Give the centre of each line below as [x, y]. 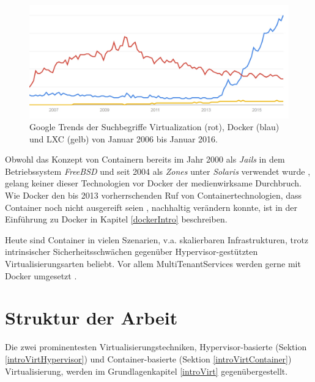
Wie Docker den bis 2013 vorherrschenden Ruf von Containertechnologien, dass [154, 195]
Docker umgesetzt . [41, 275]
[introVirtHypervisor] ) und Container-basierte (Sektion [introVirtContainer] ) [148, 358]
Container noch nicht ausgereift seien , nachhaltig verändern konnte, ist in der [151, 207]
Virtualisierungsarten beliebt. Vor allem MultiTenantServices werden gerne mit [153, 264]
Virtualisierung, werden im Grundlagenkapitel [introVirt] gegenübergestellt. [146, 371]
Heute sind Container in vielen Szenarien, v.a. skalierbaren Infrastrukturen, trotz [157, 239]
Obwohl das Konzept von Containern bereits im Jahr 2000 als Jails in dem [145, 159]
